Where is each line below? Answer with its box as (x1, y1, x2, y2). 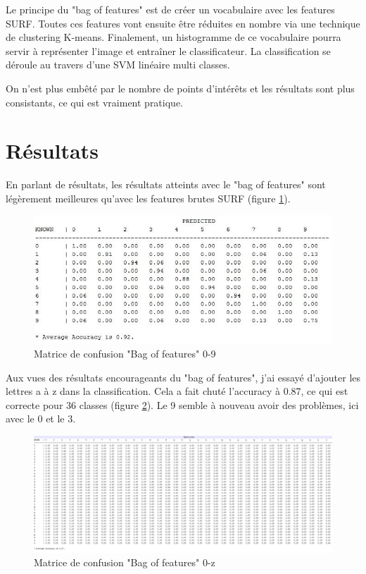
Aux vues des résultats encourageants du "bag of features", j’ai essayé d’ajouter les (6, 370, 361, 384)
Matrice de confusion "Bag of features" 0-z (34, 555, 215, 570)
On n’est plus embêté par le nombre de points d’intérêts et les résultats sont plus (6, 80, 355, 95)
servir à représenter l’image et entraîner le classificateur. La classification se (6, 43, 331, 58)
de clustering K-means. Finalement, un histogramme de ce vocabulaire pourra (6, 30, 341, 44)
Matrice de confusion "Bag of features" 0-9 (34, 346, 216, 361)
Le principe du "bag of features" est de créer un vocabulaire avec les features (6, 2, 335, 16)
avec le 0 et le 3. (6, 411, 76, 426)
